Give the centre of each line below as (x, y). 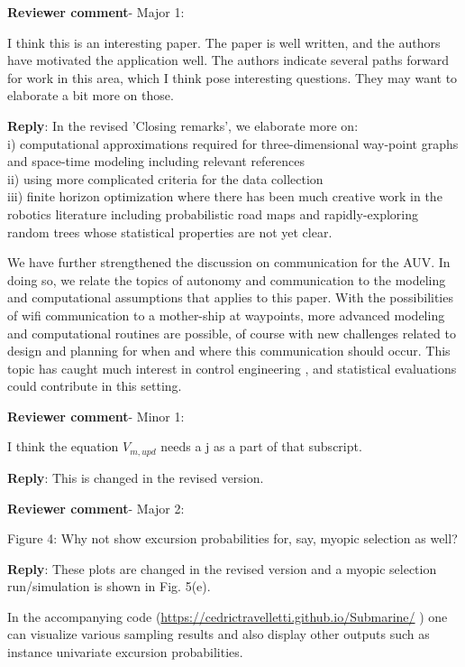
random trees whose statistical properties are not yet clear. (170, 232)
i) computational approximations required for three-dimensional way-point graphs (233, 143)
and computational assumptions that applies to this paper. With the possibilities (230, 297)
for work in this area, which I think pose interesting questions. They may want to (232, 77)
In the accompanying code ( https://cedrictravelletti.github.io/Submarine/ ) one (228, 616)
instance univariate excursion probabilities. (125, 652)
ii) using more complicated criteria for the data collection (165, 178)
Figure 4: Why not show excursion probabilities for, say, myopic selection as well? (232, 538)
